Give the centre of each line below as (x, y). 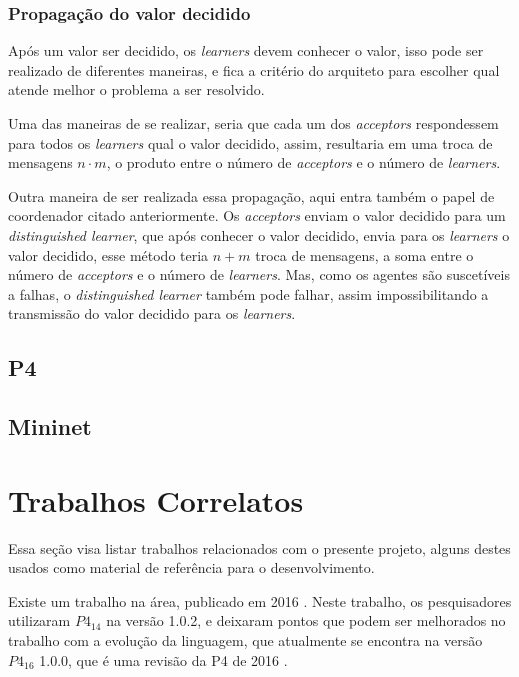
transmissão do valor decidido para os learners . (152, 313)
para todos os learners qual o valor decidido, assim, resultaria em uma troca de (250, 142)
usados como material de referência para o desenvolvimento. (191, 567)
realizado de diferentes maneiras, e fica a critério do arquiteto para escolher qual (254, 69)
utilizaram (39, 620)
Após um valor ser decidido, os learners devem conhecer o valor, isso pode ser (246, 50)
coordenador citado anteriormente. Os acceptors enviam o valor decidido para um (257, 215)
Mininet (50, 426)
